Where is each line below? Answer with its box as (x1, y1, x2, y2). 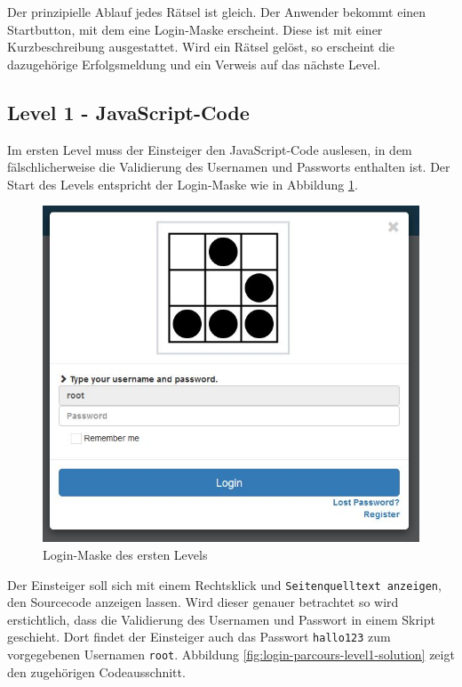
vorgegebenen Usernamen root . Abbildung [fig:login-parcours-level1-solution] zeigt (7, 645, 455, 664)
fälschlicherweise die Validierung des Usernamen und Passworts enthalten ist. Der (7, 158, 450, 176)
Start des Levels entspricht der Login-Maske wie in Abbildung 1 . (7, 174, 358, 193)
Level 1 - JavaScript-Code (7, 98, 250, 125)
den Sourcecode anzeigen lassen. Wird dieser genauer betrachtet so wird (7, 593, 399, 611)
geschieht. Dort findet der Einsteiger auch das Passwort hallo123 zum (7, 627, 391, 646)
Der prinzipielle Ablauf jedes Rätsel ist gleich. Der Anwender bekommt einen (7, 3, 426, 20)
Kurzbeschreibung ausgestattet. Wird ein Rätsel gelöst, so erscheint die (7, 37, 395, 56)
